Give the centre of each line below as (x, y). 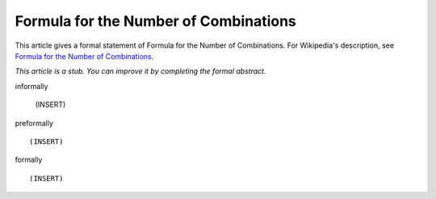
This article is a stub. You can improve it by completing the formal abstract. (140, 71)
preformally (34, 123)
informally (31, 86)
